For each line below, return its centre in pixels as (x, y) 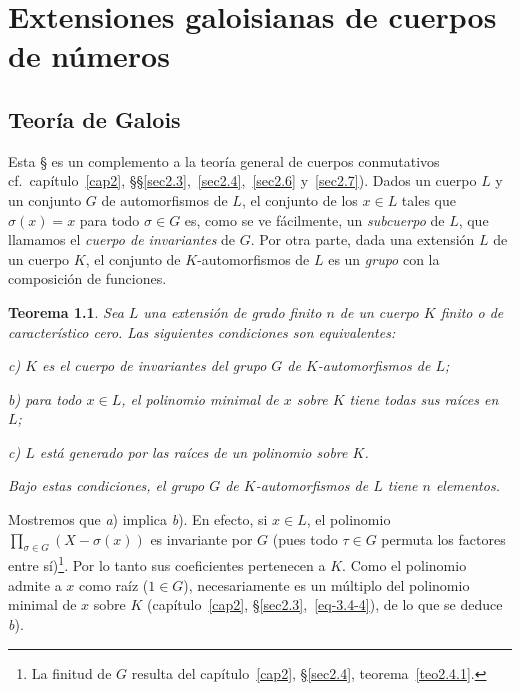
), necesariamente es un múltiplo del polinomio (326, 584)
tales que (428, 199)
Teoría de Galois (94, 118)
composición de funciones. (87, 278)
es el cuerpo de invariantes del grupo (154, 365)
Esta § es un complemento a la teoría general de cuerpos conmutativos (224, 160)
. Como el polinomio (404, 565)
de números (89, 55)
